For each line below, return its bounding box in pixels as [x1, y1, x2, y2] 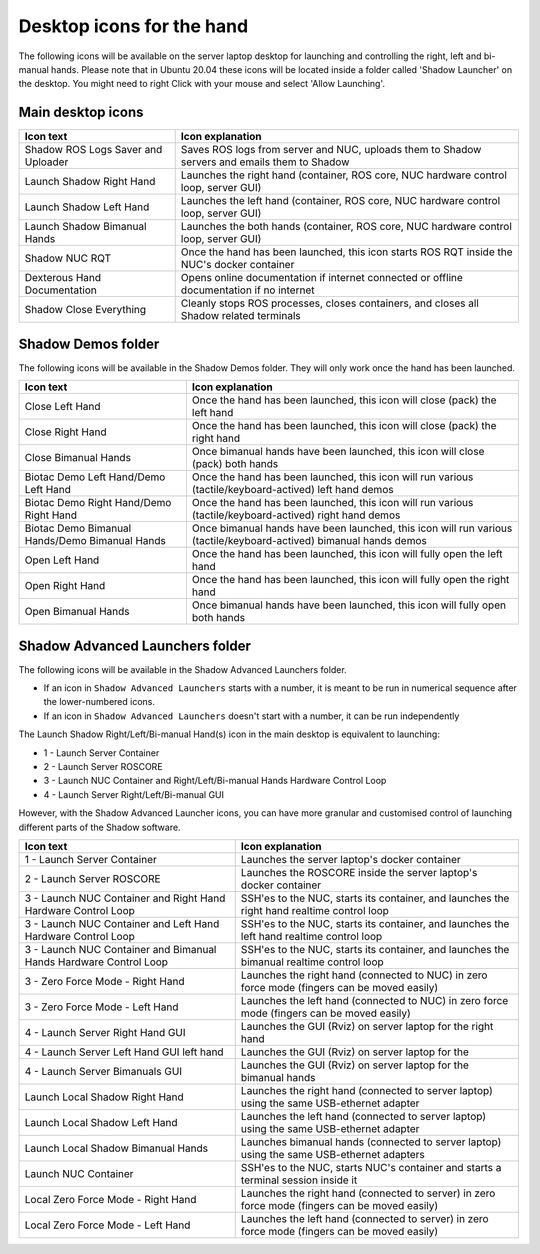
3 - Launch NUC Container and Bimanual [24, 942, 217, 956]
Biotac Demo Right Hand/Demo [24, 496, 172, 510]
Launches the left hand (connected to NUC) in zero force [240, 993, 509, 1007]
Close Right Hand [24, 425, 107, 439]
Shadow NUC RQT [24, 251, 112, 265]
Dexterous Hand [24, 271, 102, 285]
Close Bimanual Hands [24, 451, 132, 465]
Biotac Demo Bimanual [24, 521, 132, 535]
